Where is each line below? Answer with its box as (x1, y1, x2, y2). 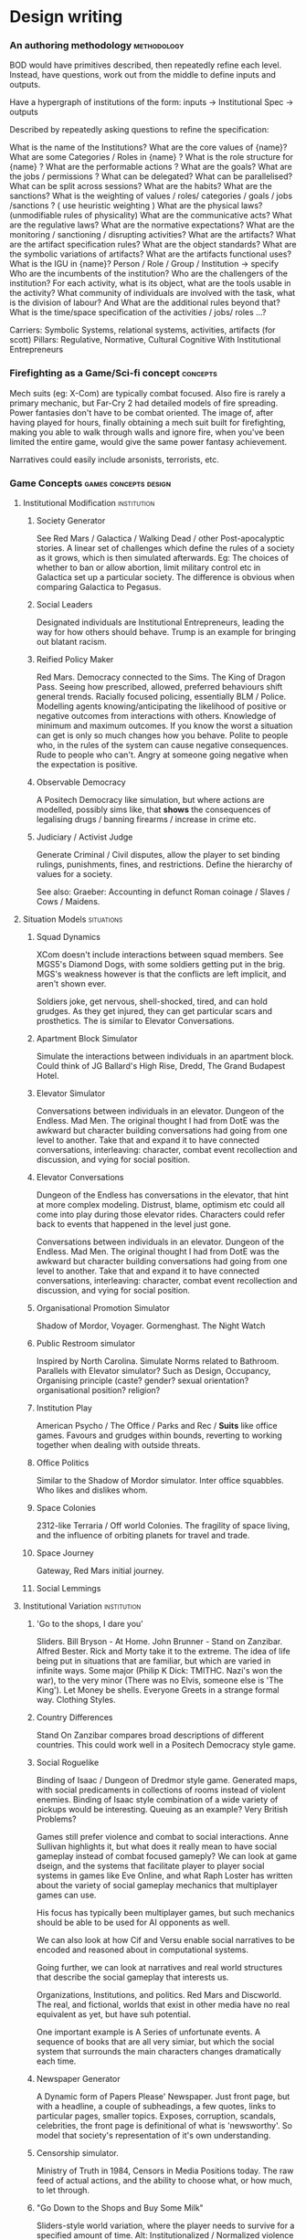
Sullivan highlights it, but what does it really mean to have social (36, 1841, 277, 1852)
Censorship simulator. (36, 2148, 119, 2159)
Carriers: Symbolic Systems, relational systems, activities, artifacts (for (9, 324, 276, 335)
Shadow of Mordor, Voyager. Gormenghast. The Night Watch (36, 1320, 266, 1331)
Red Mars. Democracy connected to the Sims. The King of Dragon (36, 671, 286, 682)
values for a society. (36, 869, 113, 880)
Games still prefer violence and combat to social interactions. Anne (36, 1832, 290, 1843)
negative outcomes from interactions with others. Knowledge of (36, 711, 277, 722)
